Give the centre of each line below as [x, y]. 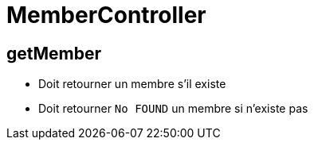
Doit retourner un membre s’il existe [132, 84]
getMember [54, 53]
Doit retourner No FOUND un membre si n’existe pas [173, 109]
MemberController [106, 15]
